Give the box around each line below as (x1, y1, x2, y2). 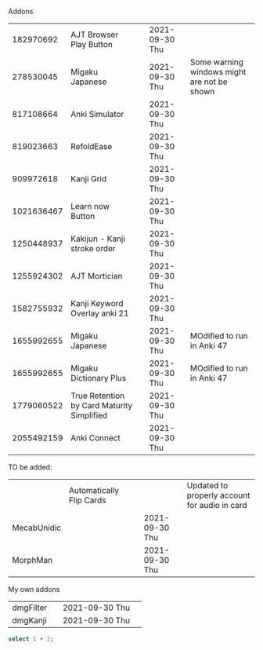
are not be (190, 76, 229, 87)
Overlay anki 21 (70, 308, 129, 319)
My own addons (8, 585, 60, 593)
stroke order (70, 243, 116, 254)
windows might (190, 67, 247, 77)
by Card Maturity (70, 400, 133, 411)
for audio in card (186, 500, 248, 510)
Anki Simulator (70, 109, 124, 119)
